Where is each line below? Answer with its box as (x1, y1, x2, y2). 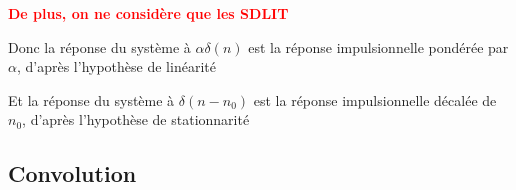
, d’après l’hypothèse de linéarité (16, 56, 216, 77)
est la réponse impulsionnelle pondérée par (248, 36, 509, 57)
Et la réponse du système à (8, 89, 175, 110)
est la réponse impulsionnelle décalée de (253, 89, 497, 110)
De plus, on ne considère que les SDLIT (8, 3, 289, 23)
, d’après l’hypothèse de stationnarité (22, 109, 250, 130)
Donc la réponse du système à (8, 36, 191, 57)
